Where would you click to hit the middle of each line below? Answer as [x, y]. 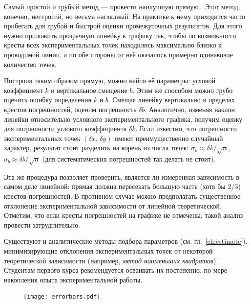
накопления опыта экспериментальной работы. [73, 279]
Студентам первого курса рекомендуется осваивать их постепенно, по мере [115, 270]
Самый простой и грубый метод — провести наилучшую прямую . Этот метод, [122, 6]
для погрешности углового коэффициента [65, 129]
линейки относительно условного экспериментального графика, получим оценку [123, 119]
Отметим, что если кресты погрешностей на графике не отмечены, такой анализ [124, 215]
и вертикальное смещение [89, 90]
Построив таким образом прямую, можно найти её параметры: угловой [110, 81]
